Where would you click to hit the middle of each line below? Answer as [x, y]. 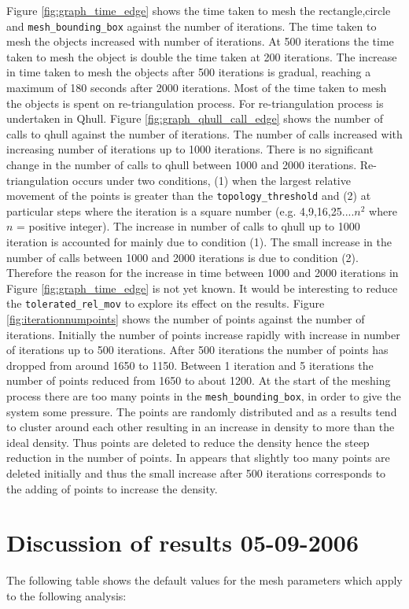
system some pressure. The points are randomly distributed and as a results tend [202, 411]
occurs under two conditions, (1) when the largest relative [212, 180]
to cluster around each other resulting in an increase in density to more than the [201, 427]
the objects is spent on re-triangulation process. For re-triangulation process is [195, 103]
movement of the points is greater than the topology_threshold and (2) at [189, 196]
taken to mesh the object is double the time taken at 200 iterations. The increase [202, 56]
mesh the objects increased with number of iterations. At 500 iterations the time [200, 41]
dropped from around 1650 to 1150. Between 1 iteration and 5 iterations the [190, 365]
